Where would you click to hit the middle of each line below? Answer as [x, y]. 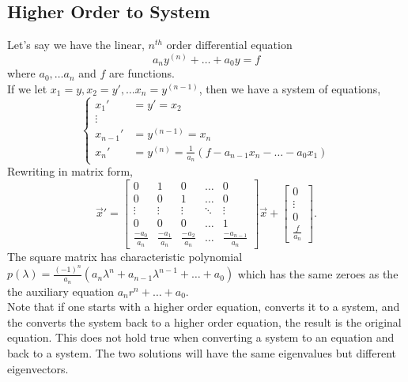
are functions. [142, 73]
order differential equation [229, 45]
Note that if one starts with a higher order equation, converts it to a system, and [204, 306]
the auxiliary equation [61, 291]
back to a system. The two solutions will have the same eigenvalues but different [202, 353]
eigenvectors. [38, 368]
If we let [27, 88]
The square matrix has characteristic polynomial [125, 256]
